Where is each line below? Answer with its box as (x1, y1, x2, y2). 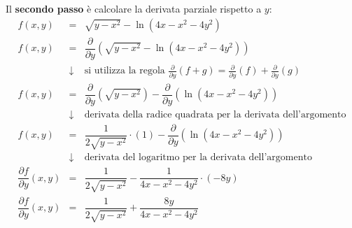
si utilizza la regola (84, 66, 165, 76)
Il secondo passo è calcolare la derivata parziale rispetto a (6, 1, 262, 15)
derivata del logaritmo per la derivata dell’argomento (84, 152, 312, 163)
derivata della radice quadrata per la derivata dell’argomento (84, 109, 346, 120)
